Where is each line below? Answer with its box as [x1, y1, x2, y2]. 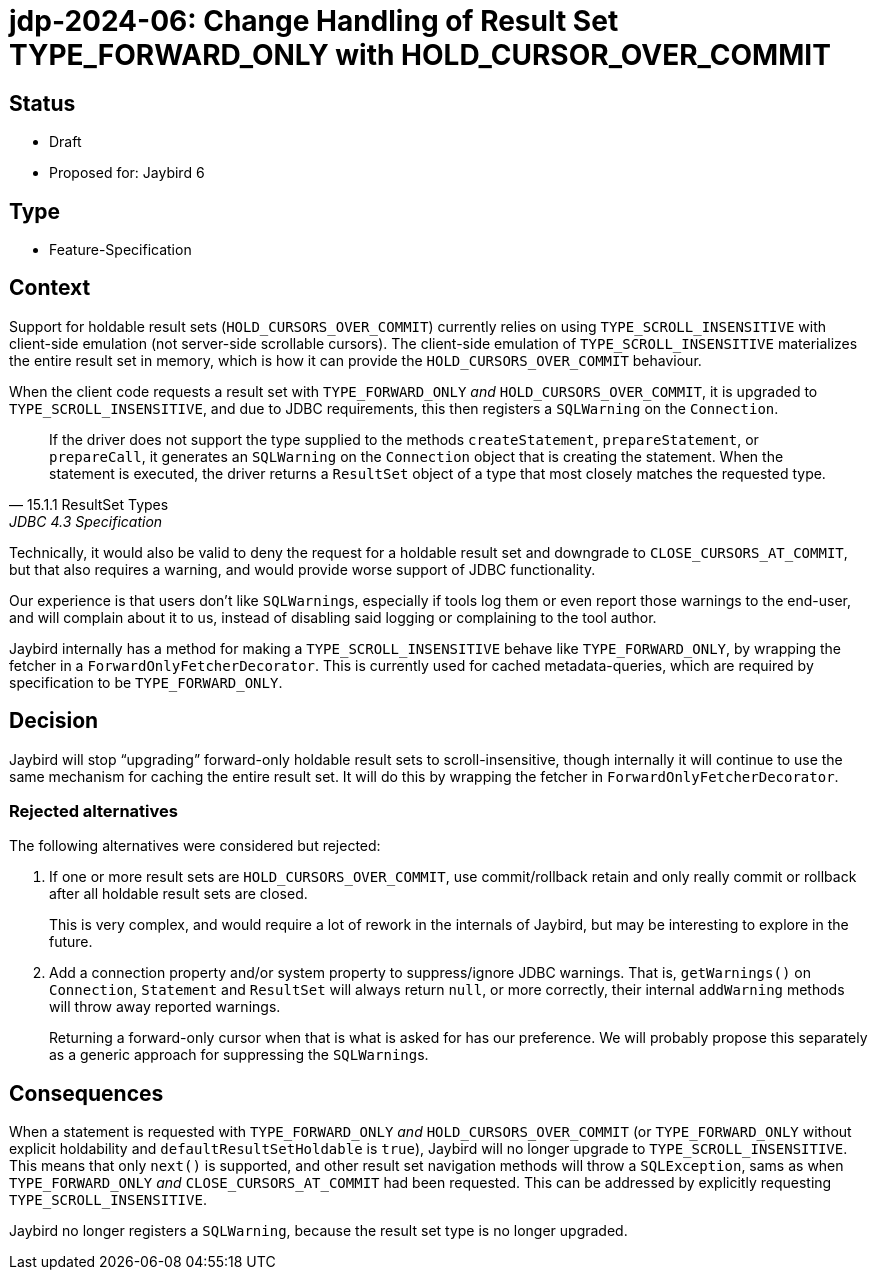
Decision [9, 708, 99, 734]
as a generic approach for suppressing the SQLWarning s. [49, 1046, 429, 1064]
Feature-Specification [49, 241, 192, 259]
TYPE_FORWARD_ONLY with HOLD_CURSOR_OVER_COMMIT [9, 38, 831, 72]
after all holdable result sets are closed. [49, 885, 308, 903]
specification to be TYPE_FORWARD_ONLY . [9, 673, 283, 691]
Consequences [9, 1080, 164, 1106]
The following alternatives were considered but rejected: [9, 837, 381, 855]
